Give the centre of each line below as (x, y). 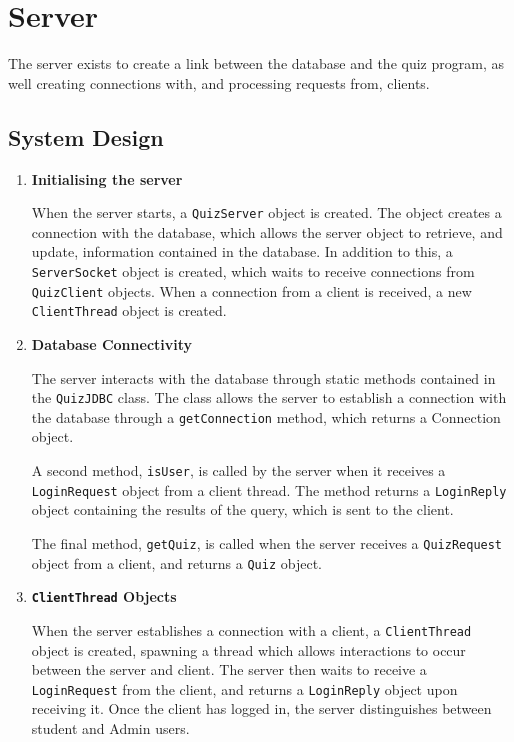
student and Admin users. (110, 727)
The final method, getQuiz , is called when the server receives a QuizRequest (267, 542)
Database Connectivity (112, 343)
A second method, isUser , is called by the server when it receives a (238, 470)
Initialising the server (107, 178)
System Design (86, 136)
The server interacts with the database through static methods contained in (263, 377)
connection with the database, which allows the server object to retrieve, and (267, 231)
